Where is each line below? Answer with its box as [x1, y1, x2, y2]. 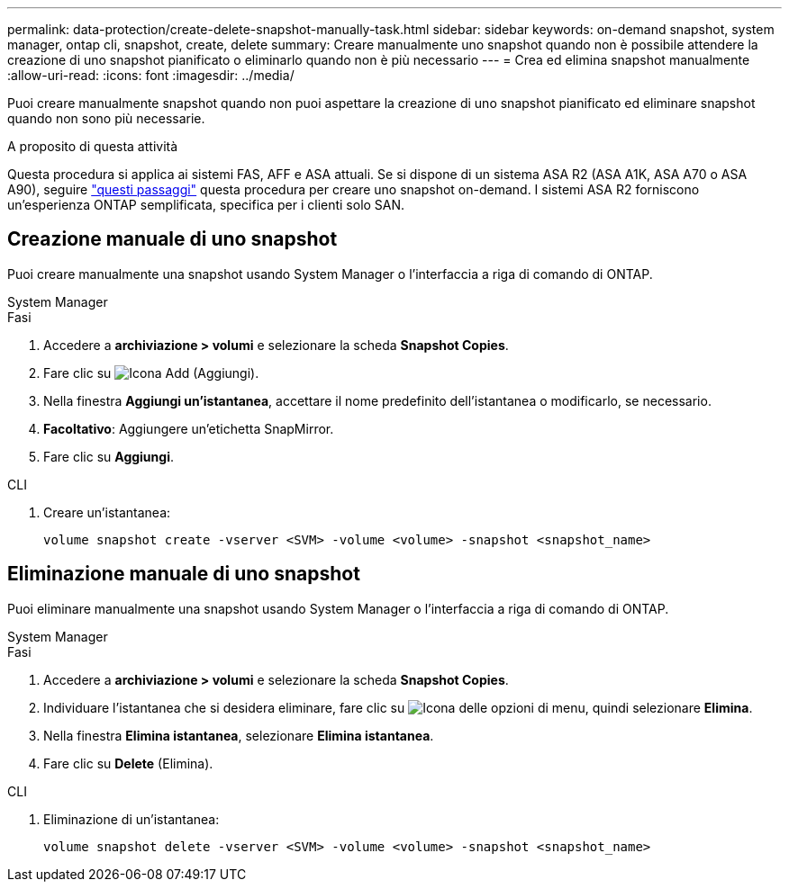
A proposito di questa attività [7, 139, 178, 154]
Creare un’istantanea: [43, 504, 171, 520]
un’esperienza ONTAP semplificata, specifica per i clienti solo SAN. [7, 197, 405, 212]
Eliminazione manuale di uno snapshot [7, 562, 360, 586]
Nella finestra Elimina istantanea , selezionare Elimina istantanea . [43, 727, 434, 743]
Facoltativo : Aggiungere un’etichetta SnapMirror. [43, 420, 334, 436]
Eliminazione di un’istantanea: [43, 811, 220, 827]
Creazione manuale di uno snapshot [7, 228, 338, 251]
